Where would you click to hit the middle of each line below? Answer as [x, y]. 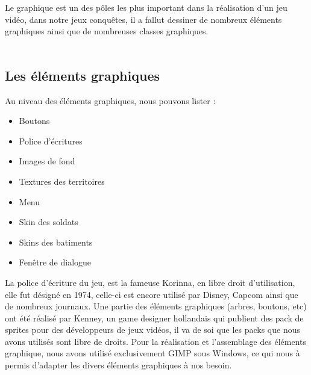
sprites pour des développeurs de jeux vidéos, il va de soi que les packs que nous [152, 330]
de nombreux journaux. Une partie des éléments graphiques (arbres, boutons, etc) [156, 306]
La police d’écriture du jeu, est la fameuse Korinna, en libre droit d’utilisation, [150, 282]
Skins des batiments [56, 242]
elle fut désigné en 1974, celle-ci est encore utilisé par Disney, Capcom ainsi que [152, 294]
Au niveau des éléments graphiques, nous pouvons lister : [110, 100]
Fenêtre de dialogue [55, 262]
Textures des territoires [62, 181]
